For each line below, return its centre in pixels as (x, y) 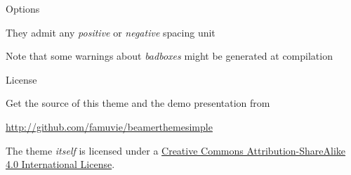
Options (23, 8)
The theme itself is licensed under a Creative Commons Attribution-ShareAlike (175, 150)
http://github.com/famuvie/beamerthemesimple (109, 126)
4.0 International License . (60, 164)
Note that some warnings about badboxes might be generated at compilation (169, 56)
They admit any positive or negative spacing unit (111, 32)
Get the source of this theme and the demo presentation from (138, 103)
